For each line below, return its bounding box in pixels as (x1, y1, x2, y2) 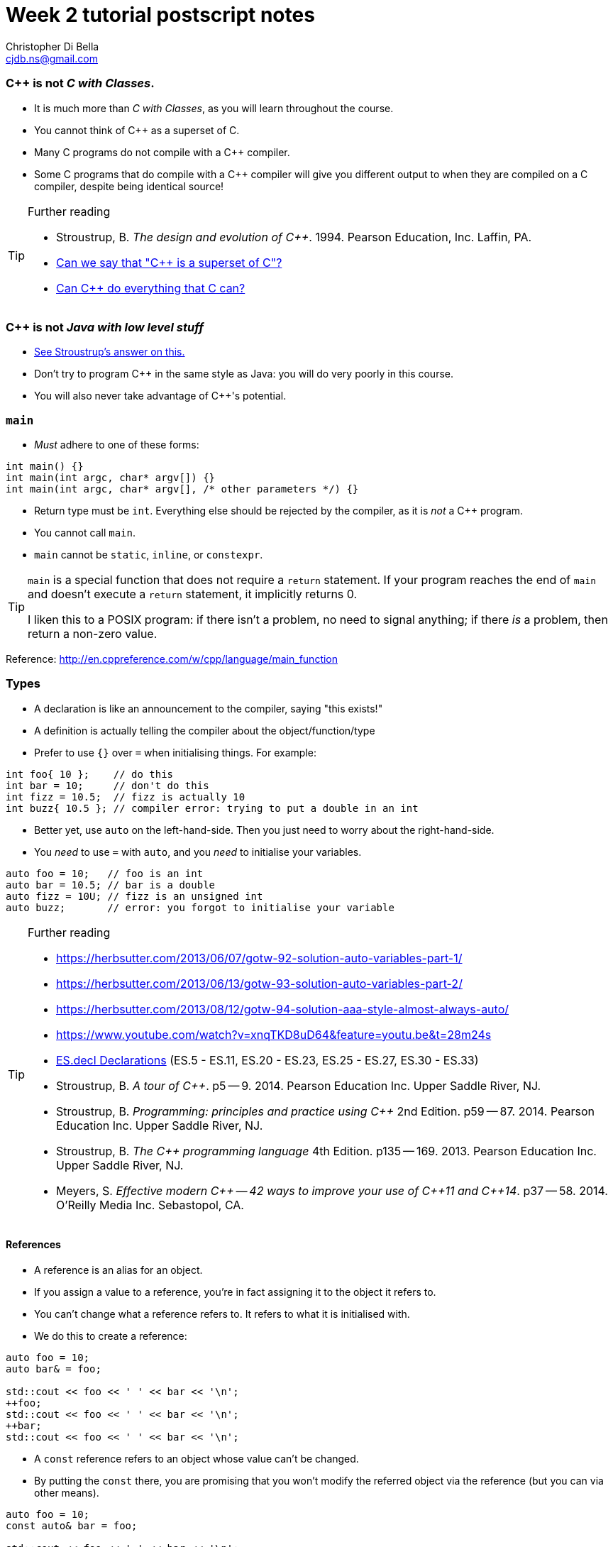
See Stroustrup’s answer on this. (34, 346, 185, 358)
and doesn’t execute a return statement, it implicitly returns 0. (28, 587, 358, 601)
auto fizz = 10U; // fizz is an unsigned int (6, 890, 263, 902)
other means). (34, 1486, 99, 1499)
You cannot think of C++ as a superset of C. (34, 123, 240, 136)
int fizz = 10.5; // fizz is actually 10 (6, 791, 245, 803)
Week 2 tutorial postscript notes (6, 3, 315, 27)
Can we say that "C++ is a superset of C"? (56, 255, 282, 270)
